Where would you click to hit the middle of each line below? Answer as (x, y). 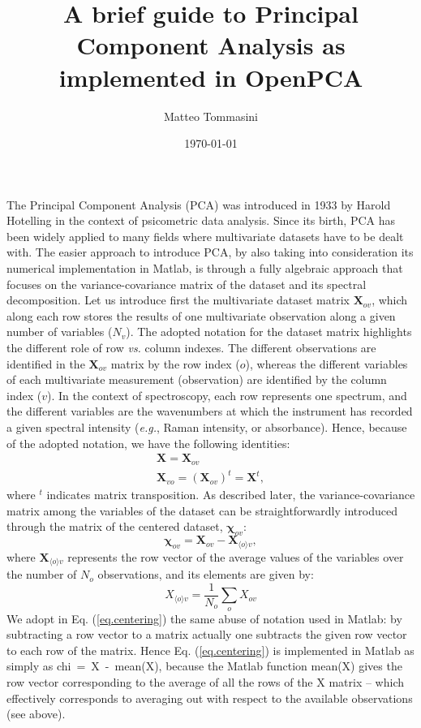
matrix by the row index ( (175, 363)
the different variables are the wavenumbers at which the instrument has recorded (210, 411)
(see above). (36, 714)
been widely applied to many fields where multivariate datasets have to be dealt (205, 236)
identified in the (46, 363)
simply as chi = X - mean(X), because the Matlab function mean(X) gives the (204, 666)
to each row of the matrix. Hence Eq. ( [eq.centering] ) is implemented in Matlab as (210, 650)
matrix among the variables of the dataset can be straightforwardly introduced (202, 510)
